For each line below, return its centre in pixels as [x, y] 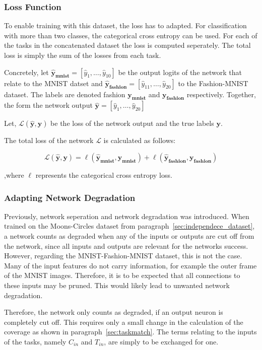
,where [14, 174]
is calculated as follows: [140, 140]
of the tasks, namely [35, 341]
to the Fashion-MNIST [213, 83]
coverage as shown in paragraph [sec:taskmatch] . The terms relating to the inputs [130, 332]
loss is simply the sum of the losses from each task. [83, 55]
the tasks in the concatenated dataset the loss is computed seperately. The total [127, 45]
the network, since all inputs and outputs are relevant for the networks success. [126, 246]
